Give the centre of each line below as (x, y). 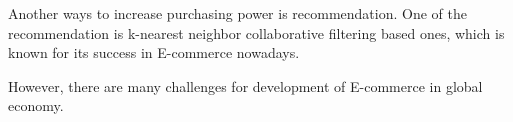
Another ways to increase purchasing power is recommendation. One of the (237, 13)
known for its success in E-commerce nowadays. (154, 52)
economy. (36, 105)
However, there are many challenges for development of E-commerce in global (245, 85)
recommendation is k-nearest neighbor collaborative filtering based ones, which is (256, 32)
